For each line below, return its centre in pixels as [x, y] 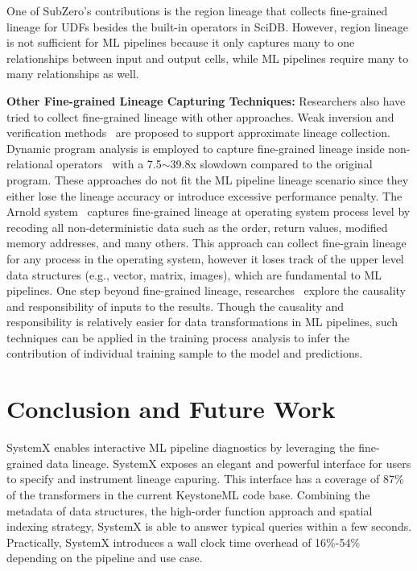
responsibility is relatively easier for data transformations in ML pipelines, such [202, 322]
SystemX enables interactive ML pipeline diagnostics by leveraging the [181, 447]
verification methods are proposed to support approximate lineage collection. [198, 132]
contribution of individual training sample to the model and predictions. [185, 353]
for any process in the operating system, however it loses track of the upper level [205, 258]
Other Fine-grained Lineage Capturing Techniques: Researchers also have [206, 100]
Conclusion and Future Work [171, 409]
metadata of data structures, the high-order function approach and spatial [190, 510]
